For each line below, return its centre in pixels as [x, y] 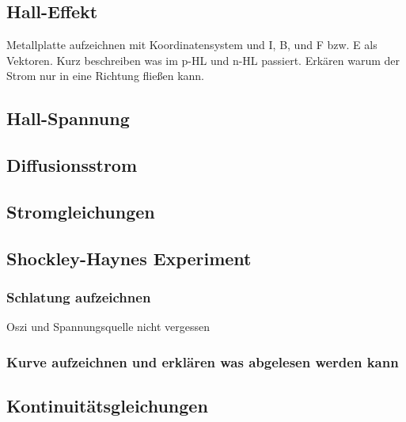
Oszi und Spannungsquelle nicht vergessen [108, 327]
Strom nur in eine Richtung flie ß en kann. [105, 76]
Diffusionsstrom [72, 165]
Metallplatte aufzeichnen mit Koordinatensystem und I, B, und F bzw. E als [192, 45]
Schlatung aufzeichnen [79, 297]
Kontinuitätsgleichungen [107, 406]
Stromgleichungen [81, 211]
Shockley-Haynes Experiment [129, 258]
